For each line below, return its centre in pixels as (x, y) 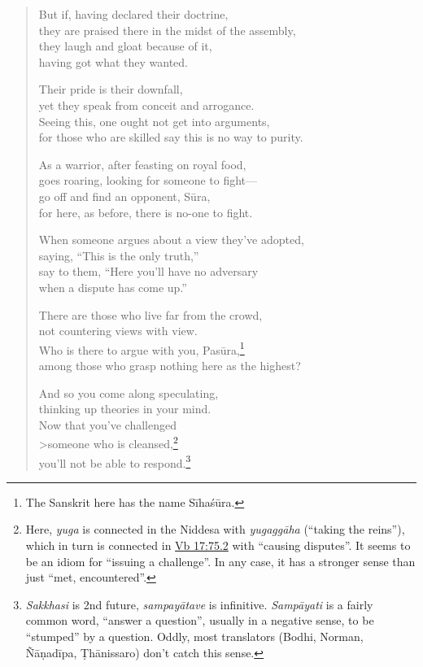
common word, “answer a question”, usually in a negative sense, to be (200, 620)
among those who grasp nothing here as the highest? (170, 365)
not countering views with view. (118, 331)
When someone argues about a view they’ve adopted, (171, 240)
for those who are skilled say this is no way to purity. (171, 137)
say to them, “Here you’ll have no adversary (148, 271)
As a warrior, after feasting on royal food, (142, 164)
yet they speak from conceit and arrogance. (146, 105)
